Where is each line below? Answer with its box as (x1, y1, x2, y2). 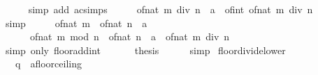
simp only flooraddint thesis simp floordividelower (5, 42, 286, 57)
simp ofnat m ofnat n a (5, 15, 147, 30)
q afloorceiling (15, 56, 82, 71)
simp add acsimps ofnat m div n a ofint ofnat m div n (28, 2, 313, 16)
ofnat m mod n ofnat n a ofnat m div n (29, 29, 230, 44)
